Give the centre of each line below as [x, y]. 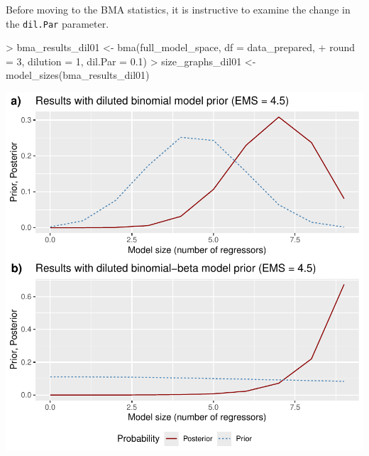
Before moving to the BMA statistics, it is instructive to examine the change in [178, 9]
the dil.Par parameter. [57, 23]
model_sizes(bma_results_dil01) [78, 75]
